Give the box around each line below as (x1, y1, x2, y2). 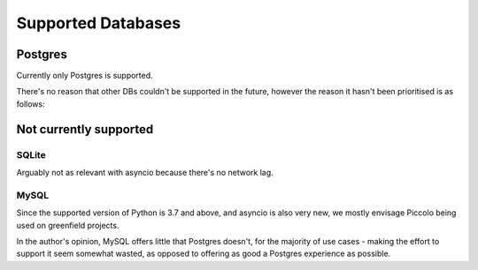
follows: (16, 98, 45, 109)
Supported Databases (16, 13, 181, 33)
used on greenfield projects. (16, 220, 119, 230)
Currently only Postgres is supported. (16, 71, 154, 81)
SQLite (16, 148, 46, 161)
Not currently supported (16, 122, 154, 137)
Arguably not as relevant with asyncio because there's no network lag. (16, 168, 274, 177)
